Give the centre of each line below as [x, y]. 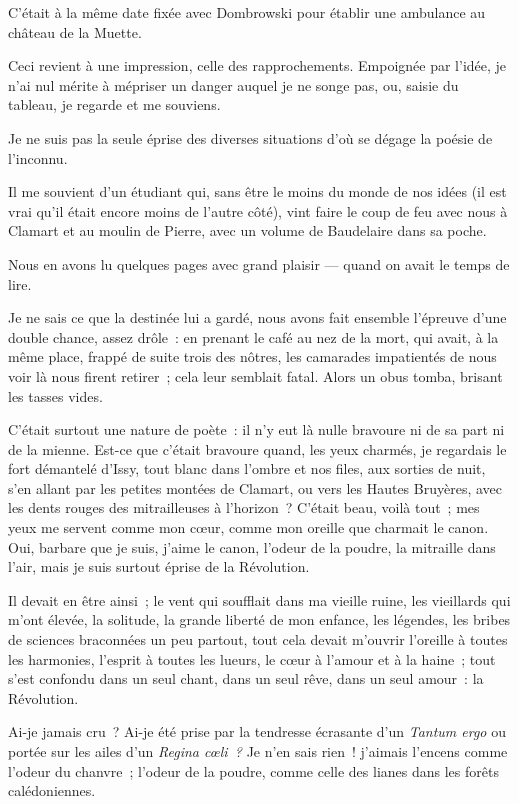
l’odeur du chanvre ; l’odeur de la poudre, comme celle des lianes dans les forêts [253, 770]
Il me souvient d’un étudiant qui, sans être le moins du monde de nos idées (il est [257, 191]
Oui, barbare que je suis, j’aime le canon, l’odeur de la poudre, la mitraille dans [252, 546]
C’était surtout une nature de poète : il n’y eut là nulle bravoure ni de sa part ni [256, 429]
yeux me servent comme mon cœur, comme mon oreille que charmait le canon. [248, 527]
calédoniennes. [52, 790]
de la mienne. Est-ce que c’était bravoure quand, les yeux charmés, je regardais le [257, 448]
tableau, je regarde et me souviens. [114, 104]
